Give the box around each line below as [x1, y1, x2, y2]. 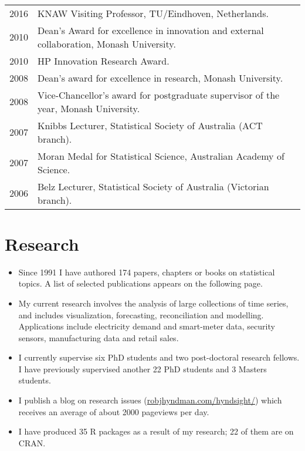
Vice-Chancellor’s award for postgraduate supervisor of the [38, 87, 280, 102]
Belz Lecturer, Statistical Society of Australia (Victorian [38, 179, 269, 193]
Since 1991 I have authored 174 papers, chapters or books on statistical [18, 265, 275, 278]
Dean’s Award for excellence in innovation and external [38, 23, 264, 37]
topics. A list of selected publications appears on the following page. [18, 277, 263, 290]
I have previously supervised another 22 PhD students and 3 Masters [18, 362, 267, 375]
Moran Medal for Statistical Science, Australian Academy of [38, 149, 284, 163]
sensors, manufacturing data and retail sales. [18, 331, 179, 344]
